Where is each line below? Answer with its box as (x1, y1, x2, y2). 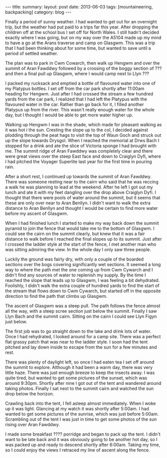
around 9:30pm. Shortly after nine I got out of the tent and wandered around (5, 380, 162, 386)
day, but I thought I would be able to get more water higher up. (5, 112, 133, 118)
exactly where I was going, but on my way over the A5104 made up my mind (5, 35, 162, 40)
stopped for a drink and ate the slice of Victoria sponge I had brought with (5, 143, 157, 149)
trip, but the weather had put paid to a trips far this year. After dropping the (5, 24, 159, 30)
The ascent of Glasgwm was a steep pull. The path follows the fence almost (5, 303, 161, 309)
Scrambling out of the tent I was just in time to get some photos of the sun (5, 416, 157, 422)
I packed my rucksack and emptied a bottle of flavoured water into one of (5, 81, 156, 86)
